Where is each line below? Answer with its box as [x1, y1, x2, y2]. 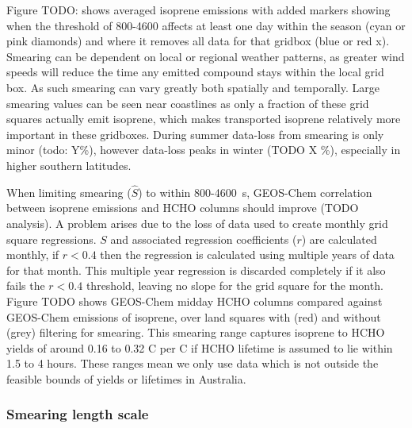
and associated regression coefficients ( [110, 230, 297, 247]
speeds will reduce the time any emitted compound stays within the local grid [6, 64, 384, 80]
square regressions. [6, 230, 97, 247]
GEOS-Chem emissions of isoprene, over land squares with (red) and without [6, 308, 381, 325]
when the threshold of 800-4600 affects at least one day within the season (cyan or [6, 17, 406, 33]
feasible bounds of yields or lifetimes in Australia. [6, 370, 246, 387]
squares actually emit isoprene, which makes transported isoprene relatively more [6, 110, 401, 127]
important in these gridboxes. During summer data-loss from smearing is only [6, 125, 384, 142]
